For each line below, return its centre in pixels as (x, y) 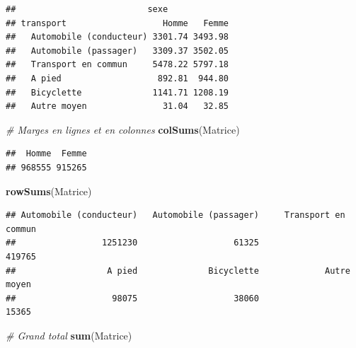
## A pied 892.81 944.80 (117, 78)
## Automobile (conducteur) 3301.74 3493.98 (117, 37)
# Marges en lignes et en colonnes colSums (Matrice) (123, 129)
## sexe (87, 9)
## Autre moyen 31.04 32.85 (117, 106)
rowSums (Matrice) (49, 191)
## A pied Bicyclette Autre (178, 271)
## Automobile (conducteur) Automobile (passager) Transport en (176, 215)
